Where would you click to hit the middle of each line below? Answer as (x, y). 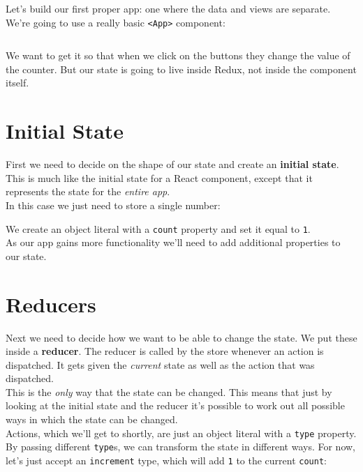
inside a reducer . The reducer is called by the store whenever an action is (165, 351)
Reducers (51, 304)
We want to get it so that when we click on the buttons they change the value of (178, 55)
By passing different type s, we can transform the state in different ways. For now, (180, 447)
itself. (17, 83)
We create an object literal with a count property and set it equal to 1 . (158, 228)
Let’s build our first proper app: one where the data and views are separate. (168, 8)
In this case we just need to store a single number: (113, 205)
